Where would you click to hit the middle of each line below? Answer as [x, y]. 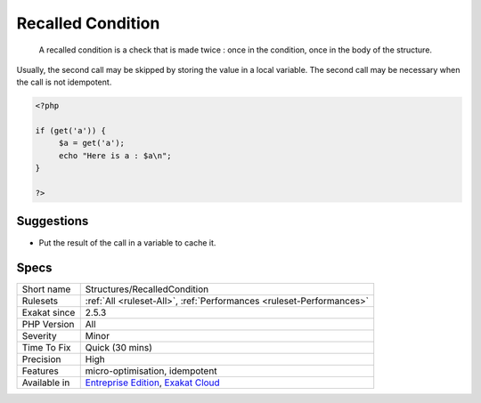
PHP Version [48, 325]
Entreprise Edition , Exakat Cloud [152, 383]
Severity [39, 336]
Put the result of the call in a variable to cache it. [127, 242]
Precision [41, 359]
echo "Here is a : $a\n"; [115, 155]
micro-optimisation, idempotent [151, 371]
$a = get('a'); [91, 143]
